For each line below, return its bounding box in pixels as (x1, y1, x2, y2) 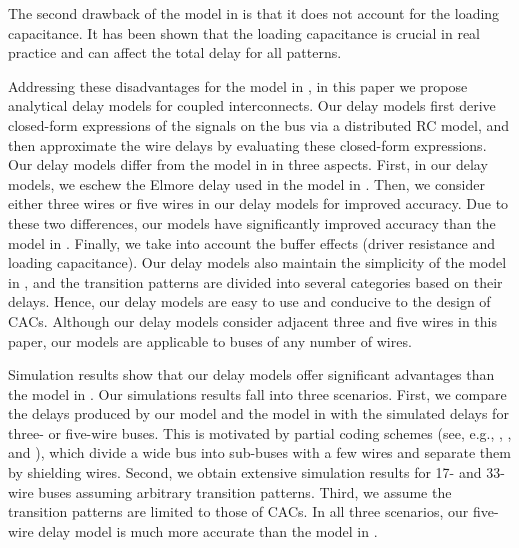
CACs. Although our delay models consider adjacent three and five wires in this (8, 310, 497, 331)
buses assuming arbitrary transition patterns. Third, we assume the (38, 481, 452, 502)
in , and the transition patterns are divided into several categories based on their (8, 271, 503, 292)
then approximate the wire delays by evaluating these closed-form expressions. (8, 134, 487, 155)
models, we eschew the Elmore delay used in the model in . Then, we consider (8, 173, 485, 194)
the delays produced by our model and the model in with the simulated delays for (8, 403, 509, 424)
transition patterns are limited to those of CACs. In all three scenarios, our (8, 501, 469, 522)
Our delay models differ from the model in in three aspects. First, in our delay (8, 154, 488, 175)
